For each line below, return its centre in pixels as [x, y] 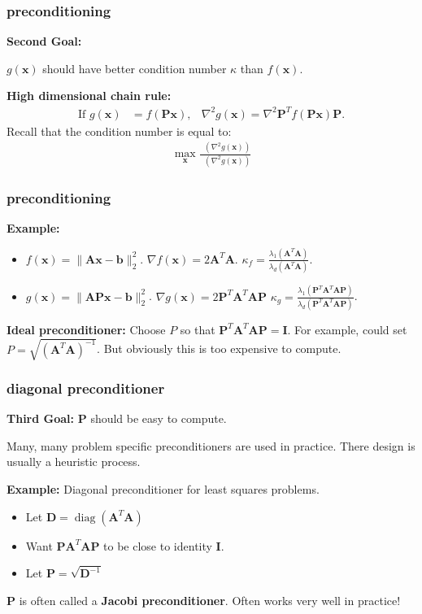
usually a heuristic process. [74, 462]
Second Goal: [44, 41]
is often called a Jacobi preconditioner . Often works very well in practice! [210, 601]
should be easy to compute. [159, 418]
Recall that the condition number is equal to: [119, 131]
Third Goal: [41, 418]
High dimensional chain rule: [89, 96]
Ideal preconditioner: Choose [86, 329]
